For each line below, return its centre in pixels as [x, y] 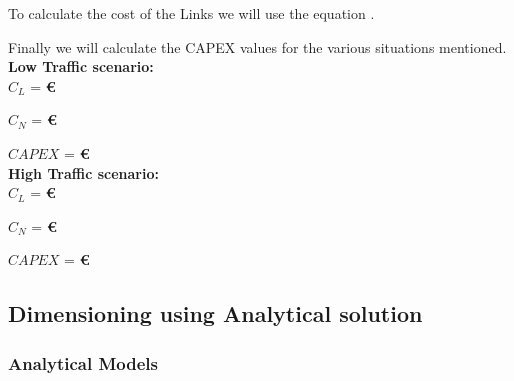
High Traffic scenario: [83, 172]
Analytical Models [83, 362]
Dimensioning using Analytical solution [215, 313]
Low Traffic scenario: [81, 66]
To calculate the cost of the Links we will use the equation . [191, 13]
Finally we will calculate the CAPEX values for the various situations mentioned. [257, 46]
